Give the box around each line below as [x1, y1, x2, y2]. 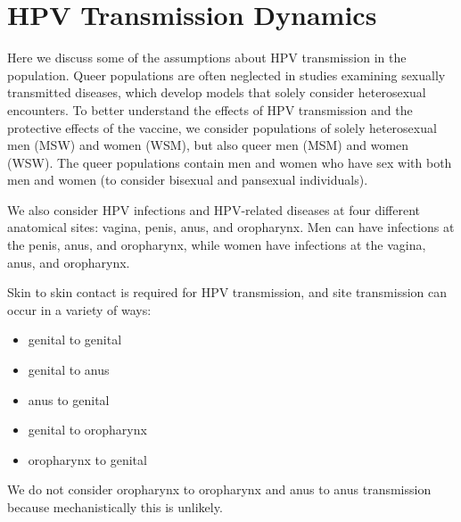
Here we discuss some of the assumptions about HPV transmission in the [7, 48, 407, 67]
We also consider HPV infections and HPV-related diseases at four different [7, 200, 420, 219]
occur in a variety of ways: [7, 300, 152, 319]
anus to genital [28, 390, 110, 409]
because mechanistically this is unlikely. [7, 498, 223, 516]
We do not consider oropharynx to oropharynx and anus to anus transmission [7, 480, 432, 499]
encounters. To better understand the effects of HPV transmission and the [7, 100, 413, 119]
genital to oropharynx [28, 420, 147, 439]
